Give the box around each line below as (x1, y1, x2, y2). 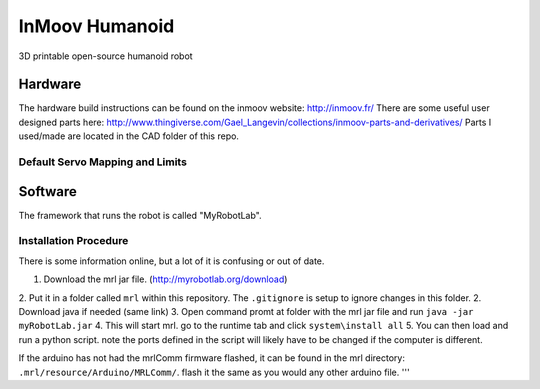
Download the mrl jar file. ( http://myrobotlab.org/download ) (43, 273, 288, 285)
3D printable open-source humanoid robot (18, 50, 194, 62)
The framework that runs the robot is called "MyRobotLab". (18, 209, 262, 221)
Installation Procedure (18, 234, 129, 248)
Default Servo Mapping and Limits (18, 155, 187, 169)
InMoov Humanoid (18, 15, 175, 37)
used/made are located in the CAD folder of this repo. (18, 130, 240, 142)
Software (18, 183, 77, 200)
